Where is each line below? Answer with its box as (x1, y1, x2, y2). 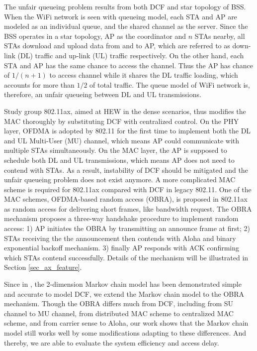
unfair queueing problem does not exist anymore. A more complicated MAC (4, 174, 236, 185)
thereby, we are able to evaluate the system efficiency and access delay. (4, 337, 219, 348)
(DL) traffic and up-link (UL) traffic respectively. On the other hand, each (17, 50, 244, 60)
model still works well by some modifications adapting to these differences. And (4, 328, 247, 338)
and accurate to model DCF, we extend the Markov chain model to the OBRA (4, 288, 245, 299)
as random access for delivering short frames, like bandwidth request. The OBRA (4, 203, 252, 214)
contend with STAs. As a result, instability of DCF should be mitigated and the (4, 164, 248, 175)
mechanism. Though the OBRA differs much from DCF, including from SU (4, 298, 234, 309)
